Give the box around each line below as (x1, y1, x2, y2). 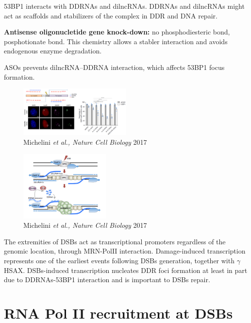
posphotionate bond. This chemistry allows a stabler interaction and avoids (4, 36, 228, 46)
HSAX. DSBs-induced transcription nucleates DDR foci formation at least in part (4, 265, 248, 275)
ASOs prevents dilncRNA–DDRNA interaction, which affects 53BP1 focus (4, 62, 225, 72)
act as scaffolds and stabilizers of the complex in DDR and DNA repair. (4, 10, 218, 20)
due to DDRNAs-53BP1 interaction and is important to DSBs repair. (4, 274, 210, 285)
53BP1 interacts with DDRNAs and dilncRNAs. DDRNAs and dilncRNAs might (4, 1, 245, 11)
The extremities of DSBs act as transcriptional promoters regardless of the (4, 236, 226, 246)
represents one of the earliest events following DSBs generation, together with (4, 255, 234, 265)
